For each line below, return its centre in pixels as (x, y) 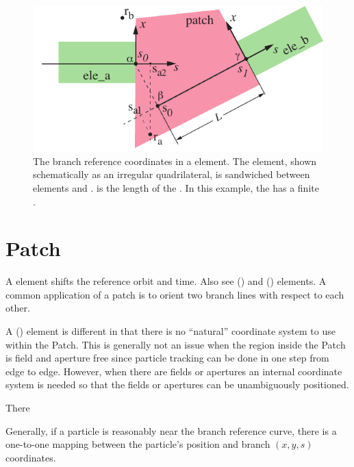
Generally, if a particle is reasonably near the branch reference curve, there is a (171, 430)
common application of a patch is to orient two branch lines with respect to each (175, 294)
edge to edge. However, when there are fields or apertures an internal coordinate (174, 371)
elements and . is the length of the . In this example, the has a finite (176, 187)
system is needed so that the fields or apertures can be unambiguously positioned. (177, 384)
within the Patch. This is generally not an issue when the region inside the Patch (176, 344)
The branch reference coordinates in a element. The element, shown (175, 161)
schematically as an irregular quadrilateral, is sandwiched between (172, 174)
